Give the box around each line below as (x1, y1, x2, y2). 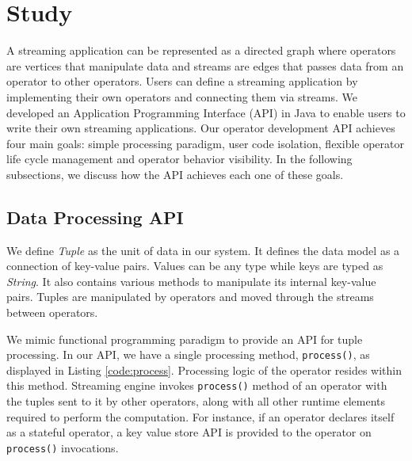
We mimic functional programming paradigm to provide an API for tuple (6, 330, 363, 347)
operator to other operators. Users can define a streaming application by (6, 73, 358, 90)
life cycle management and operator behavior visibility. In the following (6, 150, 353, 167)
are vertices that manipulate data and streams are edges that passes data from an (6, 57, 404, 74)
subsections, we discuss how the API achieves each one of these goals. (6, 166, 344, 182)
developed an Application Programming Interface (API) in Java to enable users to (6, 104, 406, 120)
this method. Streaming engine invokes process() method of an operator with (6, 377, 387, 394)
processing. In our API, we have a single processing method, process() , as (6, 346, 370, 363)
